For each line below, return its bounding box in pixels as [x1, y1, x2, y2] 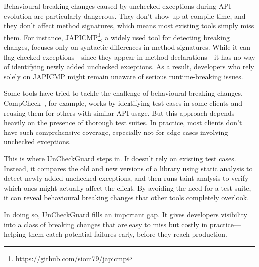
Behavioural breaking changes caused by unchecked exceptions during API [4, 1, 231, 11]
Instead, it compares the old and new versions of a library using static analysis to [4, 163, 253, 173]
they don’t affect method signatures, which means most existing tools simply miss [4, 20, 254, 31]
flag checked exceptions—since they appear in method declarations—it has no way [4, 51, 255, 62]
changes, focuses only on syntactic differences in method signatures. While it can [4, 42, 251, 52]
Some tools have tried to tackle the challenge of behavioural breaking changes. [4, 88, 243, 98]
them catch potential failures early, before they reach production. [28, 229, 227, 239]
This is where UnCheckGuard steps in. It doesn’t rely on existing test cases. [4, 153, 236, 163]
